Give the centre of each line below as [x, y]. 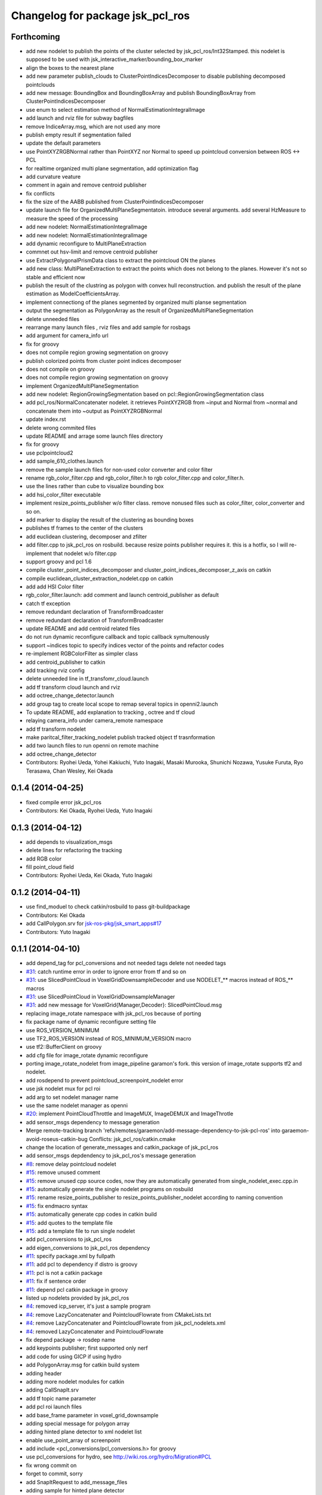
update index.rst [46, 419]
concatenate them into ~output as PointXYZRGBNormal [94, 411]
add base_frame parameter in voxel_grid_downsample [92, 1415]
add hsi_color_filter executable [64, 495]
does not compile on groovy [61, 369]
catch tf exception [48, 603]
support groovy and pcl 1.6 [59, 562]
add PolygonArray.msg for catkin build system [83, 1365]
